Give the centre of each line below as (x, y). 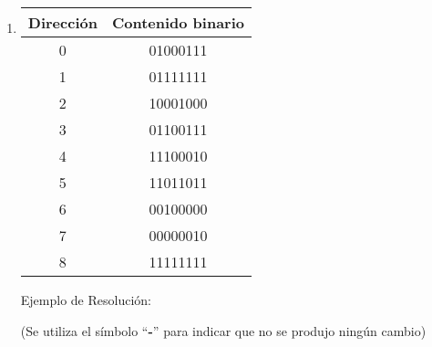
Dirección (62, 22)
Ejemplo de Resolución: (86, 300)
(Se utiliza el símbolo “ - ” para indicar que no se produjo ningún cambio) (223, 330)
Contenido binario (178, 22)
